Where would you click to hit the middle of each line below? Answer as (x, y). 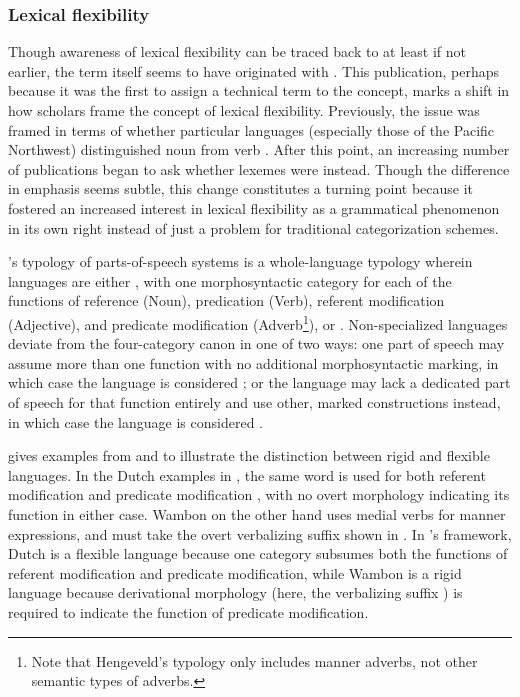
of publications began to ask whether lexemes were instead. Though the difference (259, 168)
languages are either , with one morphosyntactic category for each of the (230, 280)
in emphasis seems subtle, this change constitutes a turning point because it (241, 188)
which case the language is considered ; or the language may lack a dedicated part (259, 382)
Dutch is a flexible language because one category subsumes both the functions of (258, 553)
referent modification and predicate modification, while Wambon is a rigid (235, 572)
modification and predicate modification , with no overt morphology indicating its (259, 494)
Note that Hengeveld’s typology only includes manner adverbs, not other (254, 660)
